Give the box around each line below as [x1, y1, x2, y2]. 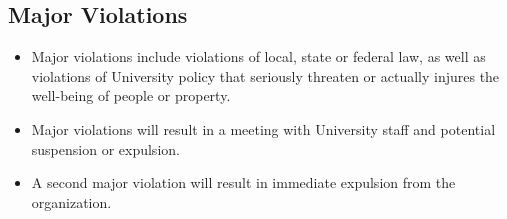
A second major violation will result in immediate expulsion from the [31, 172, 456, 193]
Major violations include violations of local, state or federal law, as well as [31, 46, 486, 67]
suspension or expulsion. [31, 138, 180, 159]
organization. [31, 191, 112, 212]
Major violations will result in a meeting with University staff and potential [31, 118, 496, 139]
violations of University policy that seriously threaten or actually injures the [31, 65, 500, 86]
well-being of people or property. [31, 85, 231, 106]
